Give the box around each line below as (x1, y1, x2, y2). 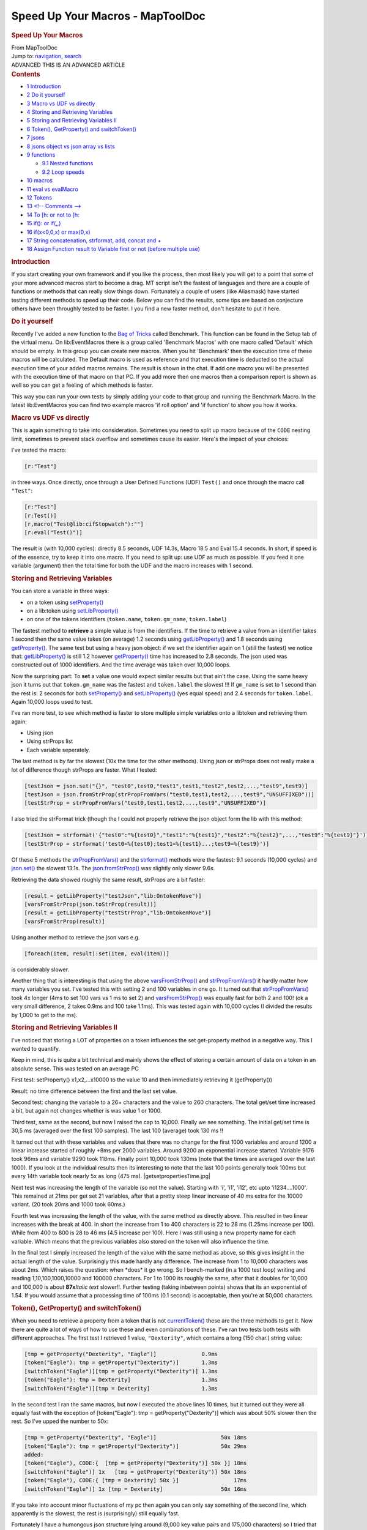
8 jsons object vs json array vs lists (26, 143, 116, 150)
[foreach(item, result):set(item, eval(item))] (24, 950, 169, 957)
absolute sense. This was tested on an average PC (11, 1065, 139, 1072)
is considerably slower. (11, 966, 70, 973)
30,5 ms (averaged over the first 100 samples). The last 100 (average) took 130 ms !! (11, 1127, 223, 1135)
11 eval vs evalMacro (26, 185, 79, 193)
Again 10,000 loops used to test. (11, 698, 93, 705)
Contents (11, 70, 40, 78)
